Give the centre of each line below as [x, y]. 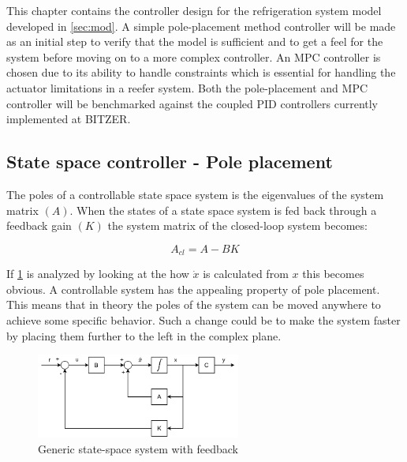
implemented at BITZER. [69, 119]
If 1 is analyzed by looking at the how [98, 274]
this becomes [333, 274]
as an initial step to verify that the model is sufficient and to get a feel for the [195, 41]
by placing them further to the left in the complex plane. [144, 335]
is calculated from [246, 274]
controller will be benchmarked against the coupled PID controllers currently [192, 103]
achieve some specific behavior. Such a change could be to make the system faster [203, 319]
